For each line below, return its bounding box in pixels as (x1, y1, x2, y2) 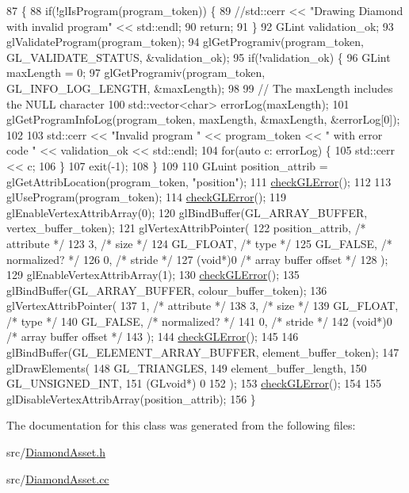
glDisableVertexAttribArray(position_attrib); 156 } (6, 390, 256, 407)
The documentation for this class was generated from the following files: (6, 417, 356, 434)
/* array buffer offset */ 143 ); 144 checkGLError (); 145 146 (6, 328, 299, 345)
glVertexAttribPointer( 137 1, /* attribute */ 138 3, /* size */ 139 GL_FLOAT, (6, 297, 399, 314)
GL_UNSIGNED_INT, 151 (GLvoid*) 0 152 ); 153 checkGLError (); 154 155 (6, 375, 382, 392)
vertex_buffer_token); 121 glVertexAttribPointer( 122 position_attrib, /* (6, 220, 366, 236)
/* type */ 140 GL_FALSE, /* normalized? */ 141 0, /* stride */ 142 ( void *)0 (6, 312, 392, 329)
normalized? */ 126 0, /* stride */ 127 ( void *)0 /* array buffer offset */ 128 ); (6, 250, 388, 267)
